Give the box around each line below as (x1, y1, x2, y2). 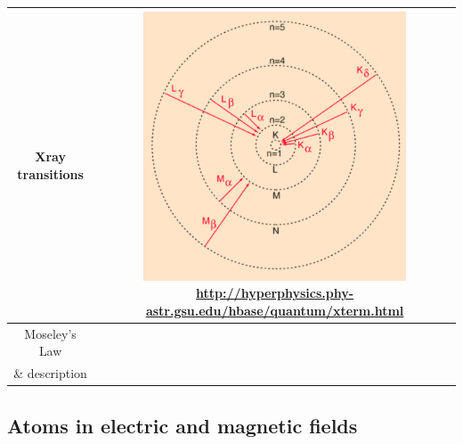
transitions (17, 164, 84, 183)
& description (13, 364, 87, 382)
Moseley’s (24, 324, 77, 342)
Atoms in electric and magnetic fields (7, 411, 358, 439)
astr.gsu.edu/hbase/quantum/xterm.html (145, 301, 404, 320)
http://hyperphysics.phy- (196, 284, 354, 302)
